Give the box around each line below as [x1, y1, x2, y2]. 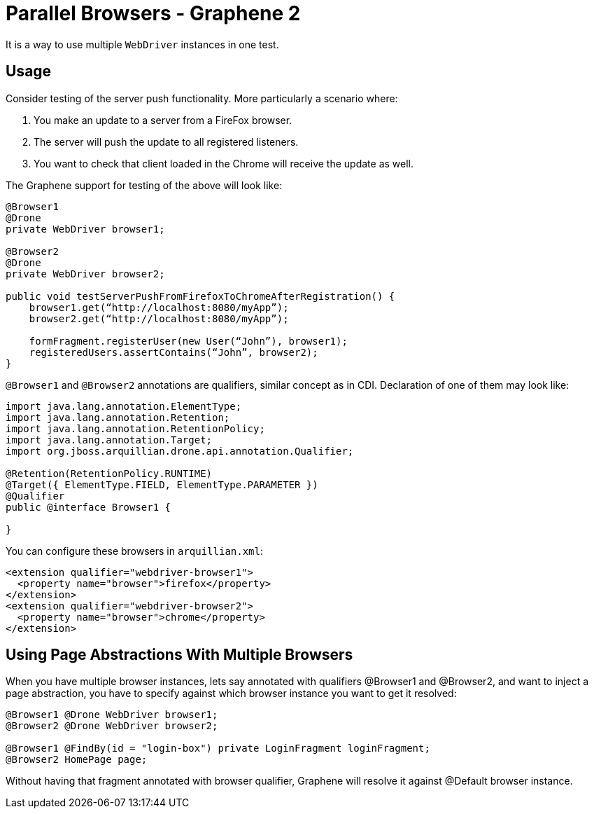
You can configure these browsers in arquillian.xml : [6, 544, 264, 557]
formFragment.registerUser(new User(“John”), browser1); [29, 335, 348, 347]
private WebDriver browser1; [6, 223, 165, 235]
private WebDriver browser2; [6, 268, 165, 280]
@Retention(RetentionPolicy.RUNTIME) [6, 467, 213, 479]
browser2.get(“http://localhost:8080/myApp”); [29, 312, 289, 324]
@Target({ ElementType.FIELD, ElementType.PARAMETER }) [6, 478, 318, 490]
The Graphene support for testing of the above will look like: [6, 179, 283, 191]
